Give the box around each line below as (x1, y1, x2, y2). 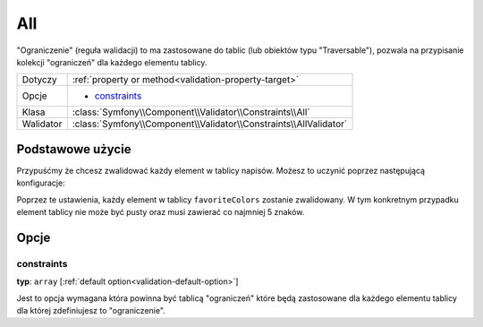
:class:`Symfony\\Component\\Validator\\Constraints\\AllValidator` (72, 117, 348, 130)
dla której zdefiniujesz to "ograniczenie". (16, 305, 165, 315)
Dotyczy (21, 73, 57, 86)
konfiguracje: (16, 177, 66, 188)
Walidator (21, 117, 63, 130)
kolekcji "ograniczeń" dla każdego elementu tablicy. (16, 56, 208, 67)
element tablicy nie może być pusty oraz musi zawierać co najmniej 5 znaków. (16, 207, 305, 218)
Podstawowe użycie (16, 142, 131, 157)
